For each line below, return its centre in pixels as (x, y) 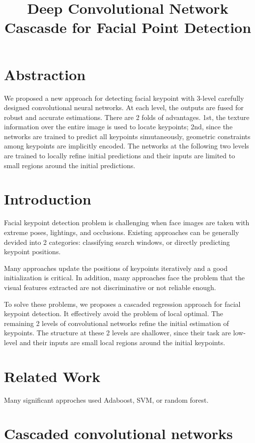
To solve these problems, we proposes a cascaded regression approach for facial (122, 304)
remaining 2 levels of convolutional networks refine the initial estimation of (116, 323)
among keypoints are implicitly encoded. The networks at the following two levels (127, 146)
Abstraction (45, 74)
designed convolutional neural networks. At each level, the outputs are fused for (124, 107)
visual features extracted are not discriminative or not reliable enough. (110, 287)
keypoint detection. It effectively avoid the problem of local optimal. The (114, 313)
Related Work (52, 376)
